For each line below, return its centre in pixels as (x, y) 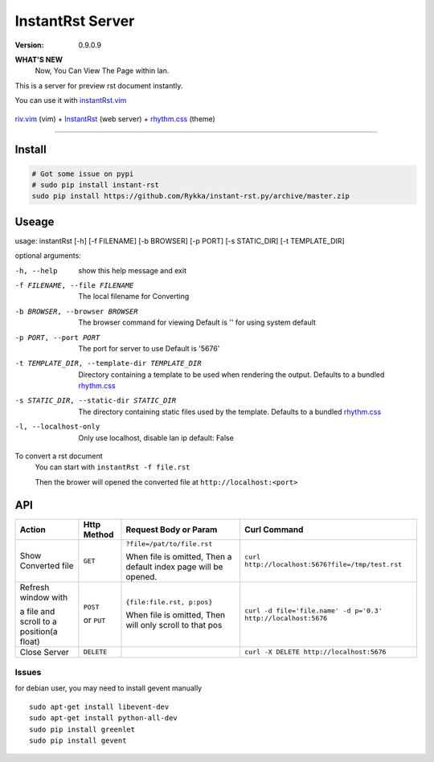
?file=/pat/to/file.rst (169, 544)
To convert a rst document (59, 456)
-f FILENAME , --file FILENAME (74, 285)
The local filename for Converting (134, 297)
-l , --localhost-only (57, 427)
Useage (35, 221)
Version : (29, 45)
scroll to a (39, 621)
